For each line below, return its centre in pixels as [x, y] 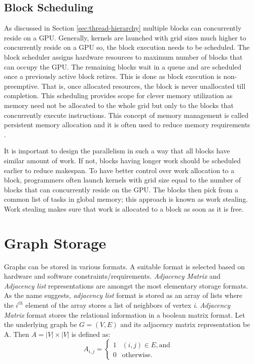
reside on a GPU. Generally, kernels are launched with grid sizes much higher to [125, 37]
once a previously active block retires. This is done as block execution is [113, 76]
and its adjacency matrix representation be [185, 324]
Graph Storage [55, 242]
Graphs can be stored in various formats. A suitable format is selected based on [125, 266]
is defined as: [91, 334]
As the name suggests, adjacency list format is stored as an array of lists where [123, 295]
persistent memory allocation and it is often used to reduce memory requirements [127, 125]
